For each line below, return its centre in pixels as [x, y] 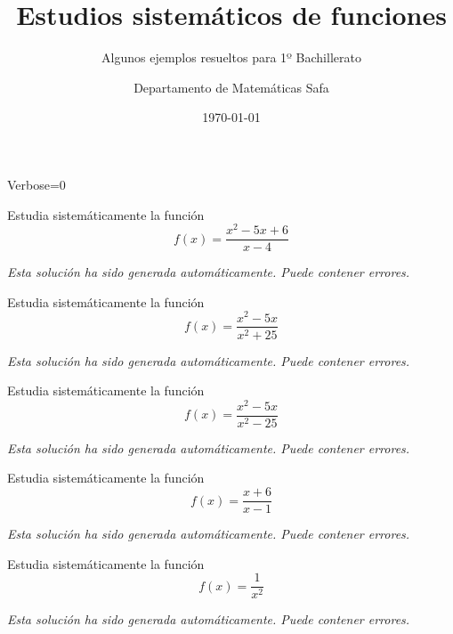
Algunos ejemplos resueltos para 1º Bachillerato [231, 57]
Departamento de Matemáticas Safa [231, 87]
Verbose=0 [36, 184]
